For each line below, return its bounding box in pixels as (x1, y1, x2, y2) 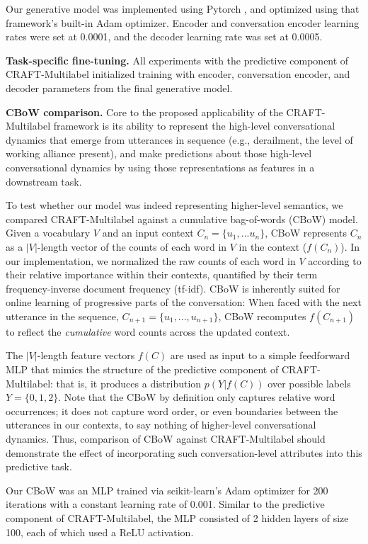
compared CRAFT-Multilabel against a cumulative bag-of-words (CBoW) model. (6, 211, 358, 226)
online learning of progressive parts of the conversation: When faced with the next (6, 295, 362, 310)
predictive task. (6, 459, 72, 474)
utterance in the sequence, (6, 308, 119, 323)
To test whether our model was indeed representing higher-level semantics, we (6, 198, 343, 212)
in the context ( (238, 239, 307, 254)
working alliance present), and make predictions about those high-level (6, 146, 312, 161)
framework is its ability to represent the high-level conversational (53, 118, 335, 133)
